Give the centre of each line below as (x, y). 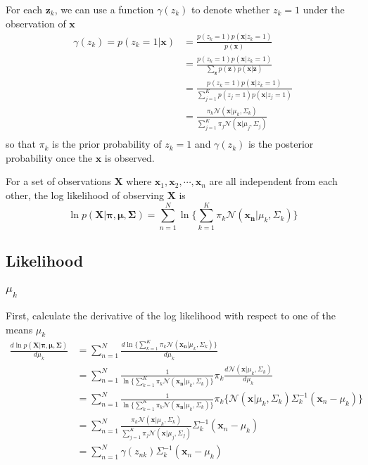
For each (24, 9)
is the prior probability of (107, 144)
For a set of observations (58, 181)
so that (21, 144)
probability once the (49, 157)
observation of (36, 23)
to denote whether (230, 9)
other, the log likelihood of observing (85, 195)
